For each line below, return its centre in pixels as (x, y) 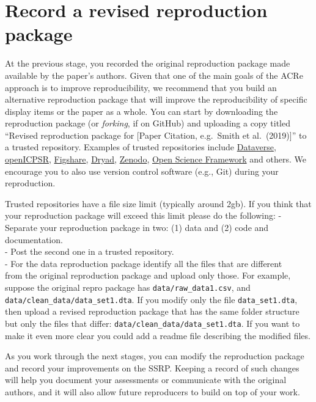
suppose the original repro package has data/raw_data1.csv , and (128, 287)
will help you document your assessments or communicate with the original (146, 380)
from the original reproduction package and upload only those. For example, (148, 275)
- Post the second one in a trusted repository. (90, 251)
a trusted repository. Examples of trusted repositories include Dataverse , (141, 147)
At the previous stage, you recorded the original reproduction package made (148, 63)
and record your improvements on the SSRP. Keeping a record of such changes (152, 367)
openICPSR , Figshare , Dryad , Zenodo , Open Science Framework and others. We (156, 159)
